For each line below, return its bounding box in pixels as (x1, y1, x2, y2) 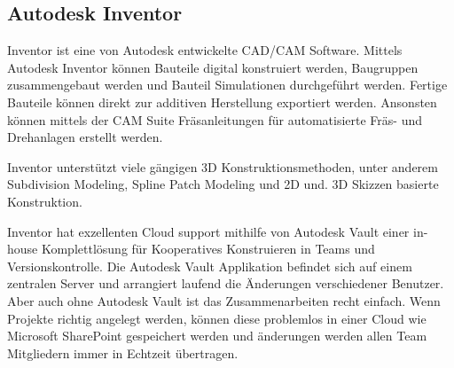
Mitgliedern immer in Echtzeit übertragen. (7, 343, 239, 362)
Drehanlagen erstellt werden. (7, 128, 163, 146)
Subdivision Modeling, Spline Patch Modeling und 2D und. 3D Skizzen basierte (7, 175, 439, 193)
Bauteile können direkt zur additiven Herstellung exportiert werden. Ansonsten (7, 92, 437, 111)
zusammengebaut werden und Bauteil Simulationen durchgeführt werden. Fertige (7, 75, 448, 94)
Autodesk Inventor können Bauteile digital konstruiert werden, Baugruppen (7, 58, 419, 76)
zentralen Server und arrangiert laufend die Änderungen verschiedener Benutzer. (7, 274, 444, 293)
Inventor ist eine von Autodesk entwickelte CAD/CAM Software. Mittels (7, 41, 403, 59)
